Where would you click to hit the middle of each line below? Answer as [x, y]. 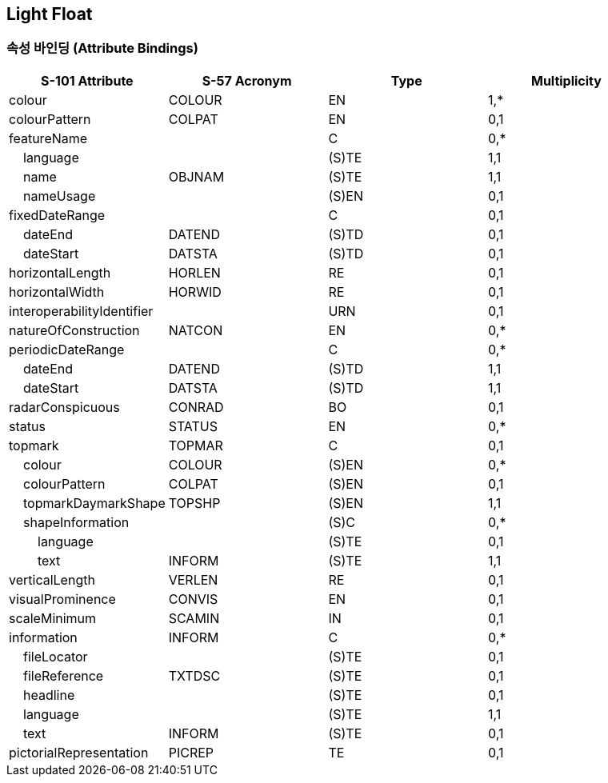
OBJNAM [196, 176]
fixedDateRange [57, 215]
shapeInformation [76, 522]
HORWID [195, 292]
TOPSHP [194, 503]
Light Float [50, 14]
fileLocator [56, 656]
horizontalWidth [57, 292]
